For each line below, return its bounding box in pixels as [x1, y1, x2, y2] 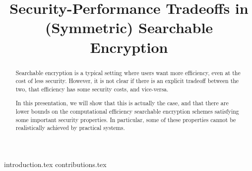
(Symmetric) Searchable [45, 17, 213, 38]
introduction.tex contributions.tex [4, 159, 107, 170]
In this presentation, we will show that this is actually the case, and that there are [15, 99, 229, 107]
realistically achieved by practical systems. [15, 124, 125, 132]
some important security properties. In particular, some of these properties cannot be [15, 115, 236, 124]
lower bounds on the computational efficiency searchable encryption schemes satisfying [15, 107, 239, 116]
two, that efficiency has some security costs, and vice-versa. [15, 85, 169, 93]
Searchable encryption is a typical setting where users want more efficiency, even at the [15, 68, 241, 77]
